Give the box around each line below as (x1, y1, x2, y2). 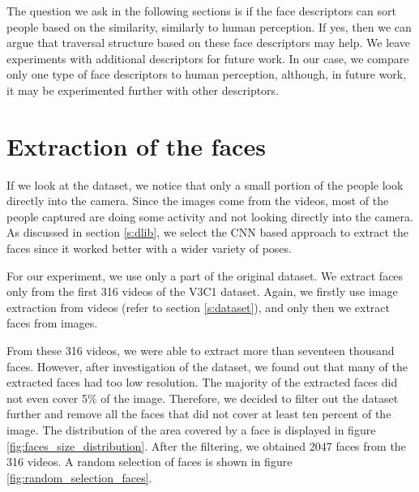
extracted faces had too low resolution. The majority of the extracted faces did (6, 374, 398, 391)
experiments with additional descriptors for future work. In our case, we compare (6, 49, 409, 66)
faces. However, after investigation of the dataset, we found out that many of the (6, 357, 408, 374)
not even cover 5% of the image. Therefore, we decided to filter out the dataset (6, 389, 399, 406)
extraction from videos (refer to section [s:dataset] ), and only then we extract (6, 298, 391, 315)
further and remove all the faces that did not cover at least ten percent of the (6, 405, 391, 422)
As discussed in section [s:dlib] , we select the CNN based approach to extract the (6, 224, 409, 241)
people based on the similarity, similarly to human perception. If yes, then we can (6, 18, 412, 35)
